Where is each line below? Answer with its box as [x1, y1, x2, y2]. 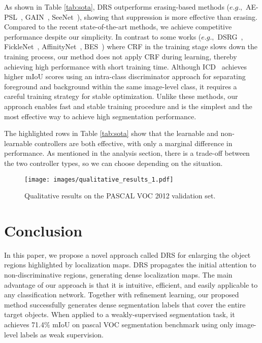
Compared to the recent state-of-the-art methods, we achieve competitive [4, 21, 232, 32]
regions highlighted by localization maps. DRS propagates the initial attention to [4, 259, 256, 270]
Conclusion [4, 220, 83, 241]
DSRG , [217, 31, 243, 42]
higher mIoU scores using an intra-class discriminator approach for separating [4, 71, 246, 82]
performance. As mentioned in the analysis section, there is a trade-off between [4, 148, 250, 158]
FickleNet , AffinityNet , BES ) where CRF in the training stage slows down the [4, 41, 258, 52]
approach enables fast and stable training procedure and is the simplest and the [4, 100, 252, 111]
